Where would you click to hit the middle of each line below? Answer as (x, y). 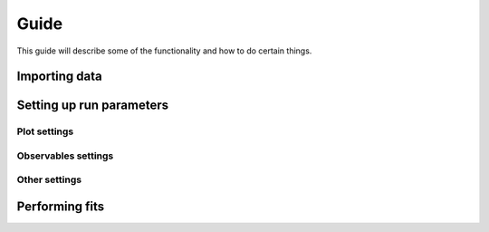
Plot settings (45, 131)
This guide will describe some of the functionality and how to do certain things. (164, 51)
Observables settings (65, 156)
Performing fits (61, 207)
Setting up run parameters (93, 106)
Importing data (60, 77)
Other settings (49, 179)
